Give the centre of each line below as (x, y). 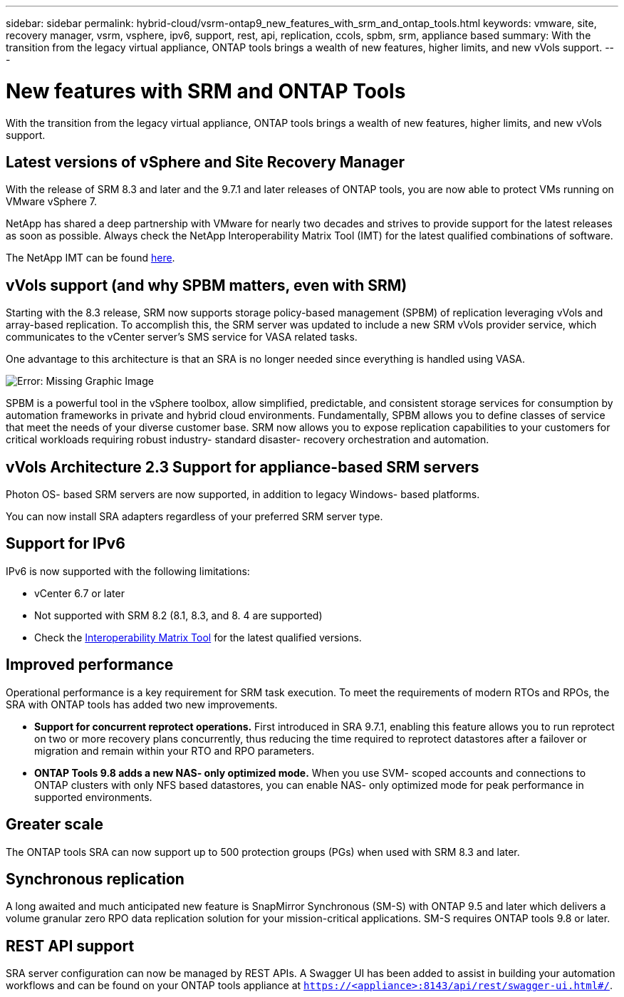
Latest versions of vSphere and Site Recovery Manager (206, 162)
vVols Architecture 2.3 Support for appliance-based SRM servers (243, 467)
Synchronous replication (95, 879)
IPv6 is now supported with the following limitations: (128, 571)
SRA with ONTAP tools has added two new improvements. (142, 704)
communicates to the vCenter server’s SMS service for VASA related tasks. (182, 337)
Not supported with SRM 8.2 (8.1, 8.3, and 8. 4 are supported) (178, 615)
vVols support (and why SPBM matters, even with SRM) (207, 285)
